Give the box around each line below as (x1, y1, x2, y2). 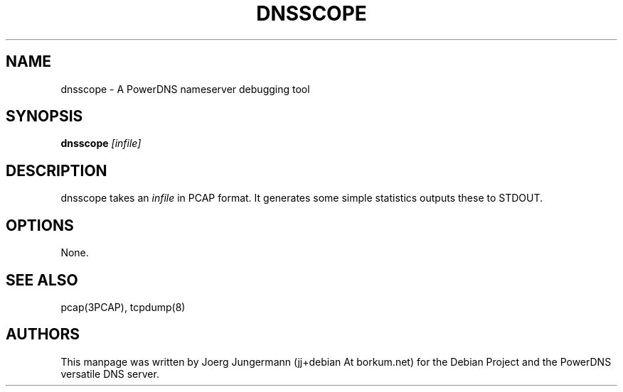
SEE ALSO (6, 271, 78, 289)
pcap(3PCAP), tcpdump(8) (60, 300, 186, 313)
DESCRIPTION (6, 161, 107, 180)
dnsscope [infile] (60, 137, 142, 150)
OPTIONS (6, 216, 74, 234)
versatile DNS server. (60, 367, 159, 380)
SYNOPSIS (6, 107, 83, 126)
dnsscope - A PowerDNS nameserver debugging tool (60, 82, 310, 95)
